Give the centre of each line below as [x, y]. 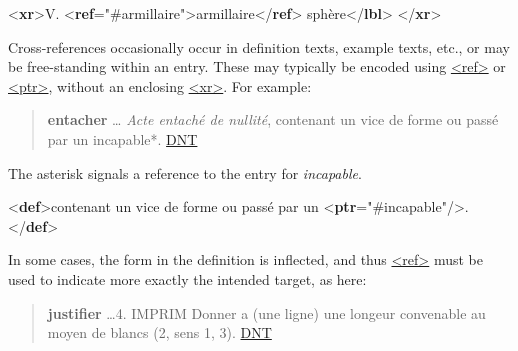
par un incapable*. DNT [122, 138]
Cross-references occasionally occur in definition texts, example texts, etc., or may [259, 46]
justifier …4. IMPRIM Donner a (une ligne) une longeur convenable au [266, 312]
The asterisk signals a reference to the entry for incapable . [185, 172]
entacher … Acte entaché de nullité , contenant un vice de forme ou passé [273, 119]
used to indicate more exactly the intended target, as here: [187, 278]
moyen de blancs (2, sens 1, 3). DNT [159, 332]
